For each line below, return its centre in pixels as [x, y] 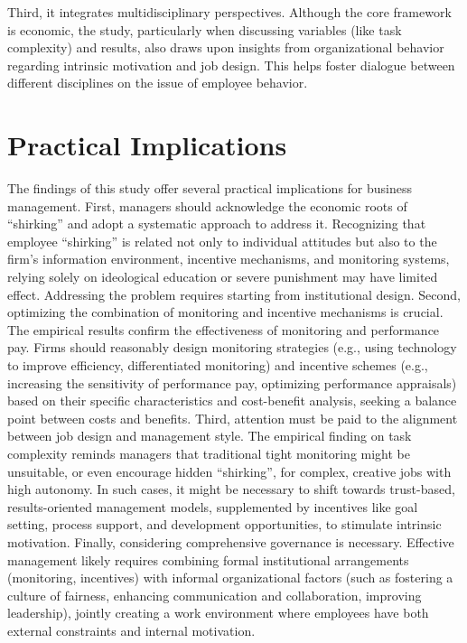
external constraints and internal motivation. [131, 630]
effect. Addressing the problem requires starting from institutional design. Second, [234, 294]
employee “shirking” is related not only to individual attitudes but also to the [222, 241]
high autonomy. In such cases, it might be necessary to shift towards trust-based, [231, 489]
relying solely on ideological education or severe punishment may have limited [223, 277]
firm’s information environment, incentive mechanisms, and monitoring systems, [229, 259]
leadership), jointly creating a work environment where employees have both [218, 613]
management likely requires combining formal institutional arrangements [208, 559]
